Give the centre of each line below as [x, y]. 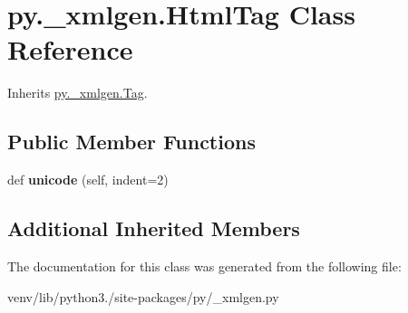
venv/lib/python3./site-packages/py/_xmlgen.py [143, 296]
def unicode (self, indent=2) [88, 180]
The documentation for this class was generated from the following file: [204, 266]
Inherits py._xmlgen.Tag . [78, 93]
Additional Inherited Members [154, 228]
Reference [70, 49]
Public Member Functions [131, 142]
